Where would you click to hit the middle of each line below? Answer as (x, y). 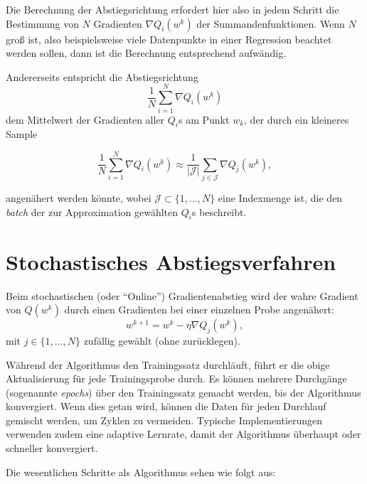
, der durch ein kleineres (297, 119)
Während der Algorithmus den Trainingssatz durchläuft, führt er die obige (168, 364)
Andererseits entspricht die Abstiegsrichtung (102, 76)
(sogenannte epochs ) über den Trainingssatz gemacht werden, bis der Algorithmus (183, 392)
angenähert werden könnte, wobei (79, 198)
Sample (22, 134)
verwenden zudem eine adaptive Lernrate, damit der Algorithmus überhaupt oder (183, 434)
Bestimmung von (42, 23)
